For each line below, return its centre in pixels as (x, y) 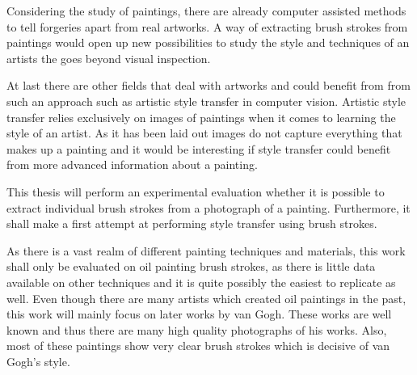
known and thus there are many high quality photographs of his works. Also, (197, 329)
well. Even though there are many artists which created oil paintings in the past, (206, 298)
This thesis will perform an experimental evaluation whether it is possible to (196, 191)
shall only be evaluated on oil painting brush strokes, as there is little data (191, 266)
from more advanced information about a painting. (132, 164)
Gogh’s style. (38, 361)
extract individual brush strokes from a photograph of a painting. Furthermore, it (208, 207)
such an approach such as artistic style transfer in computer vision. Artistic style (206, 101)
